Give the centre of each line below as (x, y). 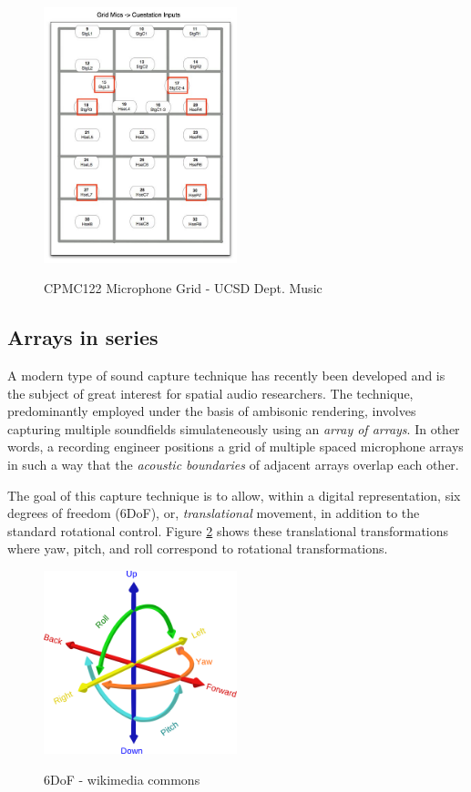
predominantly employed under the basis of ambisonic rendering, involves (212, 411)
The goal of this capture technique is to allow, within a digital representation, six (234, 495)
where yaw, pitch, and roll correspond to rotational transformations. (198, 548)
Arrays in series (83, 337)
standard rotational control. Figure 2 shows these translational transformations (228, 530)
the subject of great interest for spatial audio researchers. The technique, (210, 393)
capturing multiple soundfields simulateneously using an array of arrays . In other (234, 428)
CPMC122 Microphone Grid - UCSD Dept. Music (183, 288)
